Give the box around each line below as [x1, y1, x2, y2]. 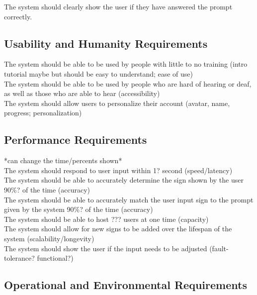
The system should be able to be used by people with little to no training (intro [4, 59, 248, 69]
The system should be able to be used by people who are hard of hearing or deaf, [4, 78, 252, 89]
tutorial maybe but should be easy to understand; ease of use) [4, 68, 193, 79]
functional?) [37, 253, 74, 263]
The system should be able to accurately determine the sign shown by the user [4, 175, 244, 185]
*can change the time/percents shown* [4, 155, 122, 166]
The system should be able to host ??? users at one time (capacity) [4, 213, 209, 224]
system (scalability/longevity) [4, 233, 94, 243]
